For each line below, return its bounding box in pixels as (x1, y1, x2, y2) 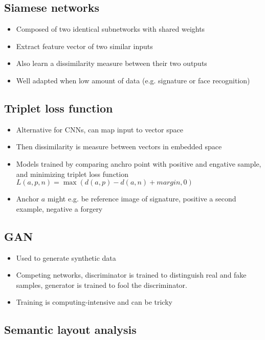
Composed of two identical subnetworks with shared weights (16, 24, 205, 34)
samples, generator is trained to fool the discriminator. (16, 279, 187, 290)
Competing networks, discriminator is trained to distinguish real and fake (16, 269, 247, 280)
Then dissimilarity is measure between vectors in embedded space (16, 141, 222, 152)
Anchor (16, 193, 39, 204)
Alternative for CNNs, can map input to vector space (16, 124, 183, 134)
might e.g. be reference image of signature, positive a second (47, 193, 236, 204)
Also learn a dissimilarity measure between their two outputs (16, 58, 207, 69)
